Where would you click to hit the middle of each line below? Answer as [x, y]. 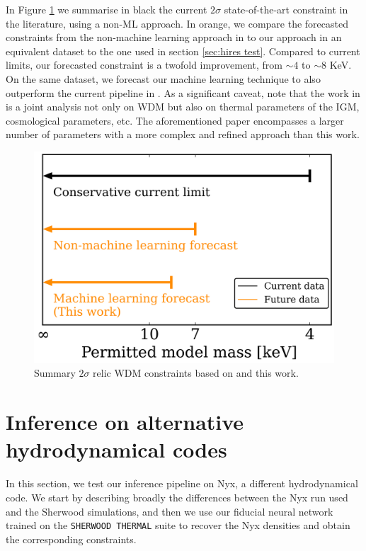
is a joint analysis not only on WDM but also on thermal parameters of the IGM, [183, 107]
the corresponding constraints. [71, 539]
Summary [55, 373]
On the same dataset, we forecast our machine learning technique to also [163, 78]
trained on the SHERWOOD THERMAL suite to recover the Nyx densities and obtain [178, 525]
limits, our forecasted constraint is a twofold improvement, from [144, 65]
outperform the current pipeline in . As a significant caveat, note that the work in [183, 92]
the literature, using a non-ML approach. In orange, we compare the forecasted [177, 23]
